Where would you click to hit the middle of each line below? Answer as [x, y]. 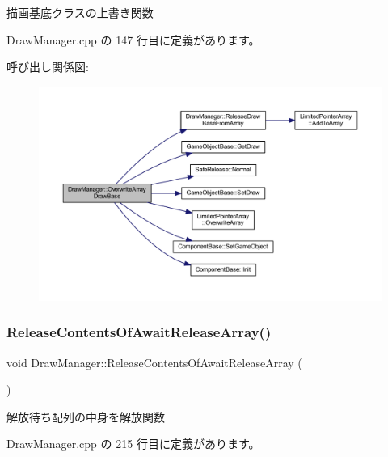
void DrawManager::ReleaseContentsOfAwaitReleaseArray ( [154, 362]
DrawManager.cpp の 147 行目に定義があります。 [133, 39]
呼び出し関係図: [48, 67]
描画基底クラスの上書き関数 [80, 12]
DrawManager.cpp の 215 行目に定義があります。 [133, 444]
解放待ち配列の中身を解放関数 [86, 416]
